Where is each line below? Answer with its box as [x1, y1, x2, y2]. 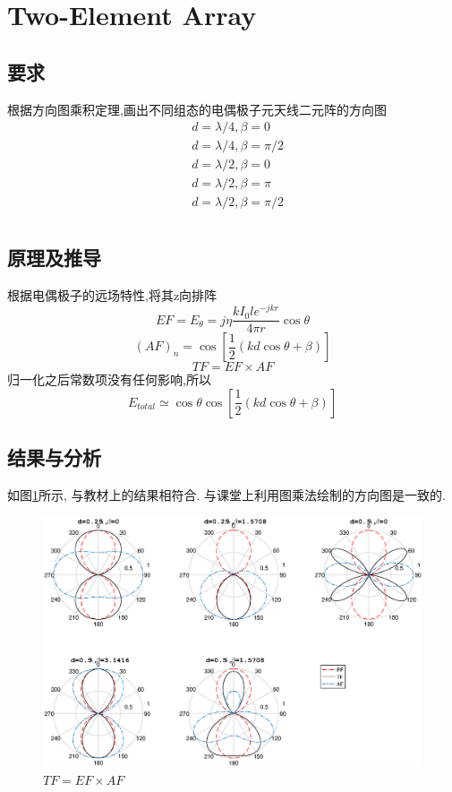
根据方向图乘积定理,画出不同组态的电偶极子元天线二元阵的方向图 [7, 99, 387, 118]
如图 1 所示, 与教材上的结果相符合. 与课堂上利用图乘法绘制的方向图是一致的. [7, 486, 446, 504]
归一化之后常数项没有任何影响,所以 [7, 370, 211, 389]
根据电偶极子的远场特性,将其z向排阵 [7, 285, 217, 304]
